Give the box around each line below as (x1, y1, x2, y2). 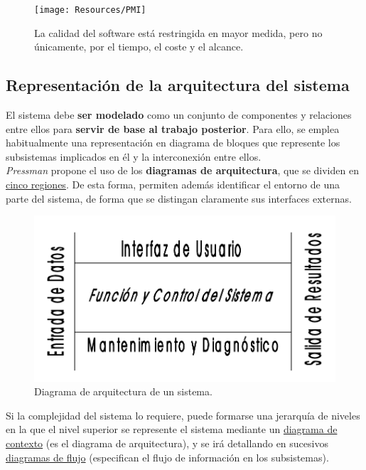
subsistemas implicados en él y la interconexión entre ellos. (6, 149, 262, 164)
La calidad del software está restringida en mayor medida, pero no (34, 25, 323, 40)
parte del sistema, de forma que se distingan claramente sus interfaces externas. (6, 191, 352, 205)
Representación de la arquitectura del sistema (6, 74, 350, 96)
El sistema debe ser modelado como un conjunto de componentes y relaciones (6, 107, 352, 122)
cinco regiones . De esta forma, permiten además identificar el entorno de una (6, 177, 340, 192)
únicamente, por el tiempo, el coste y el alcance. (34, 39, 244, 54)
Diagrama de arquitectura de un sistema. (34, 384, 212, 399)
